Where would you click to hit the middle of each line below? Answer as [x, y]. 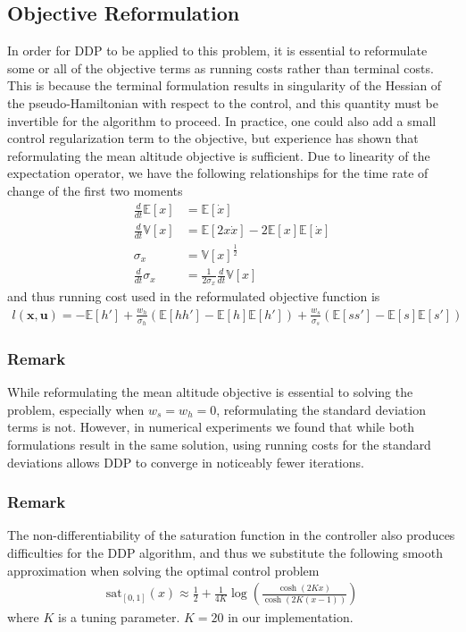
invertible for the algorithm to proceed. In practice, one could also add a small [222, 120]
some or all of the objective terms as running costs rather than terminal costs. [221, 67]
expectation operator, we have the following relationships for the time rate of [218, 173]
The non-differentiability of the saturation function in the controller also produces [231, 535]
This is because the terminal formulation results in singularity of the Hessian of [225, 85]
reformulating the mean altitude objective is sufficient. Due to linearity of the [219, 155]
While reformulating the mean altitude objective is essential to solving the [210, 392]
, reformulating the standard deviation [321, 409]
